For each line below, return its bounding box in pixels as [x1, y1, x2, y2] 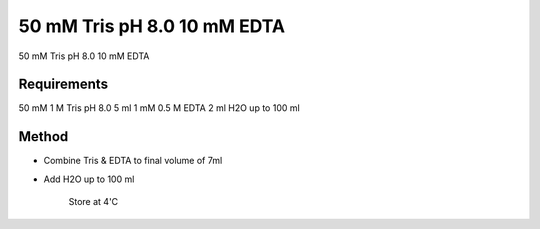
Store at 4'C [68, 196, 119, 208]
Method [18, 128, 69, 145]
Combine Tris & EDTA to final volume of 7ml [43, 155, 223, 167]
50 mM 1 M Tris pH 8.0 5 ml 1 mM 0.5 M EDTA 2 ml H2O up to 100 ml [18, 102, 300, 114]
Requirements [18, 76, 109, 93]
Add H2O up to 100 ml [43, 173, 135, 185]
